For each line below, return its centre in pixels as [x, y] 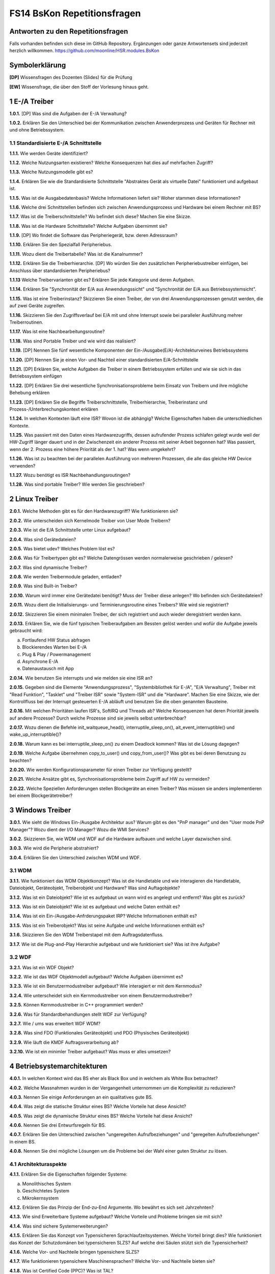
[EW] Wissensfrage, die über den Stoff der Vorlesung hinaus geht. [79, 87]
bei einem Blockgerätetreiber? [41, 795]
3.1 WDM [21, 870]
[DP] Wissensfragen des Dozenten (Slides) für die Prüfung [71, 77]
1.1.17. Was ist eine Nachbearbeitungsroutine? [57, 332]
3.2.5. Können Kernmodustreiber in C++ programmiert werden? [76, 1005]
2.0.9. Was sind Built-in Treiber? [43, 586]
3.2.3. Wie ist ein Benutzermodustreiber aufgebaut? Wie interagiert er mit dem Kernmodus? [106, 986]
